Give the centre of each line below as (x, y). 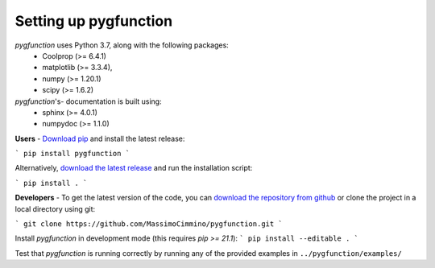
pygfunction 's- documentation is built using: (88, 101)
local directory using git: (55, 208)
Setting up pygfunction (94, 21)
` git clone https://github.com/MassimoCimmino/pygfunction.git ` (149, 224)
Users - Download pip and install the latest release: (100, 138)
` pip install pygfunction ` (72, 154)
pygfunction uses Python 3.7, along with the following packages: (122, 45)
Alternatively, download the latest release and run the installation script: (134, 168)
